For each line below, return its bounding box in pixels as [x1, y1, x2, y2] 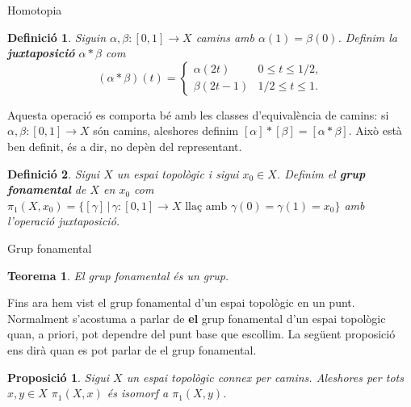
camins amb [195, 28, 254, 45]
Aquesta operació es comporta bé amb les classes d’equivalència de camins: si [7, 106, 389, 123]
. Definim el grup [276, 165, 366, 182]
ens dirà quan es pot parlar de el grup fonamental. [7, 341, 257, 358]
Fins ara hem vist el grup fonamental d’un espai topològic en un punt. [7, 294, 355, 311]
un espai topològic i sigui [116, 165, 239, 182]
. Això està [348, 122, 402, 139]
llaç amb [185, 200, 228, 212]
